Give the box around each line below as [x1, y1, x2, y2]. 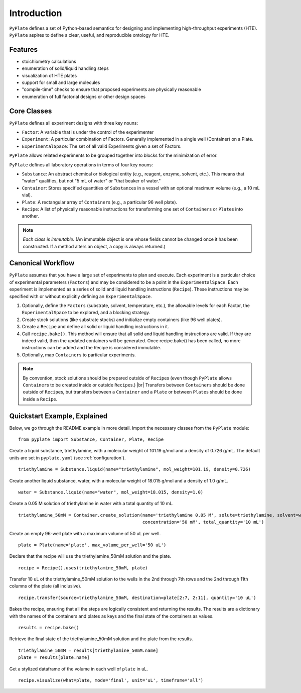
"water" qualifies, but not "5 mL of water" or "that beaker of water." [22, 178, 161, 184]
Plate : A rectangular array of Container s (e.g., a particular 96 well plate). [22, 199, 178, 205]
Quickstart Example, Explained [9, 412, 108, 420]
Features [9, 45, 38, 54]
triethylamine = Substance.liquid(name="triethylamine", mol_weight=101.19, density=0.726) [18, 466, 251, 472]
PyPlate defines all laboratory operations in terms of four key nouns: [9, 161, 153, 168]
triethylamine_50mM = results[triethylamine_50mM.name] [18, 647, 159, 653]
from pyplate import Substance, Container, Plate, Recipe [18, 437, 164, 442]
